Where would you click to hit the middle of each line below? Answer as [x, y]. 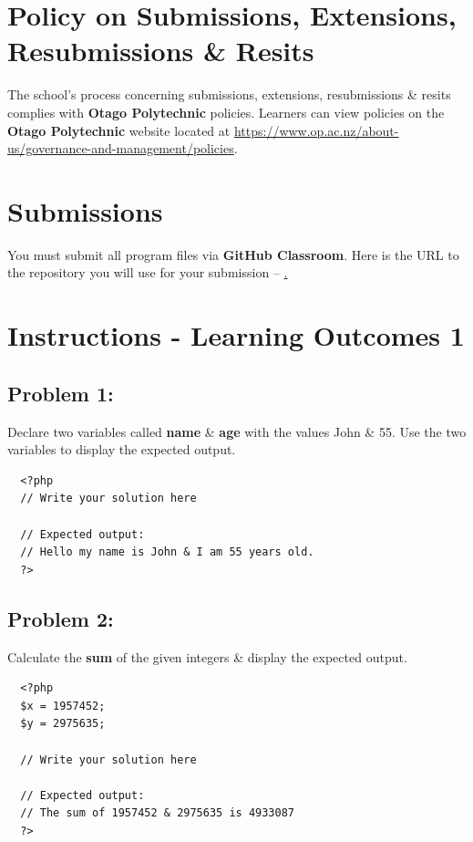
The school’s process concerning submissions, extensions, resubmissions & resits [229, 94]
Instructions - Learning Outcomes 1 [236, 335]
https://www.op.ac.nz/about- [316, 130]
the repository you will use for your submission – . [148, 272]
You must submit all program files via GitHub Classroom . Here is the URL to [233, 254]
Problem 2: [61, 618]
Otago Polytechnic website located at [119, 130]
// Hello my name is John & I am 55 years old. [167, 552]
